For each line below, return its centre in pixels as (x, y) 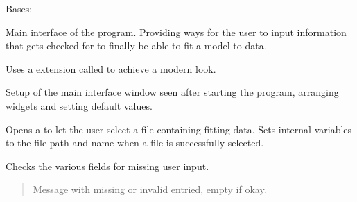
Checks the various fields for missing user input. (107, 166)
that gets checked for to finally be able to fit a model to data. (136, 45)
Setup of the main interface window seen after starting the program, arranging (172, 92)
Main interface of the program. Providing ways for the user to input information (176, 32)
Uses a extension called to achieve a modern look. (111, 68)
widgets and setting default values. (79, 105)
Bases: (19, 8)
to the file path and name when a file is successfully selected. (135, 143)
